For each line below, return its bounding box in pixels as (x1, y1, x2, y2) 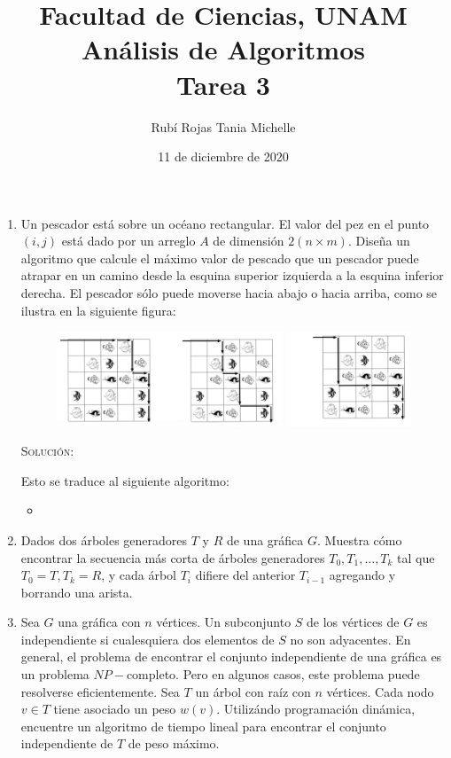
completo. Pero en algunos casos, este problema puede (126, 665, 420, 684)
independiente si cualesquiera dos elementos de (20, 629, 275, 648)
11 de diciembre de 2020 (158, 147, 289, 166)
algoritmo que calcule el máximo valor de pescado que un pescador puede (20, 248, 419, 267)
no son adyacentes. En (290, 629, 411, 648)
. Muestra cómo (317, 530, 402, 549)
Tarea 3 (176, 66, 270, 102)
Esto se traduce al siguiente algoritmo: (20, 471, 229, 489)
